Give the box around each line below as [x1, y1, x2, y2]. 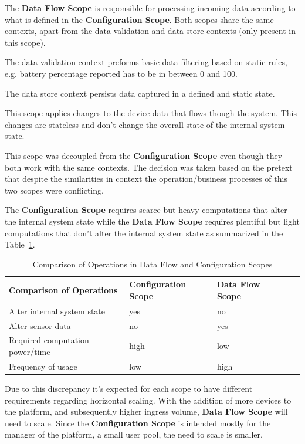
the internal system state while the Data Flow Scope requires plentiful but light [5, 215, 300, 227]
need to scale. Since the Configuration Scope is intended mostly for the [5, 416, 271, 429]
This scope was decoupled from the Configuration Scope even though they [5, 149, 283, 161]
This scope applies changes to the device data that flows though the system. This [5, 107, 297, 119]
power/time [9, 345, 50, 357]
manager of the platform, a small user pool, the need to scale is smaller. [5, 428, 263, 440]
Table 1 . [5, 238, 35, 250]
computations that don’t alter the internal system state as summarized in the [5, 226, 283, 239]
